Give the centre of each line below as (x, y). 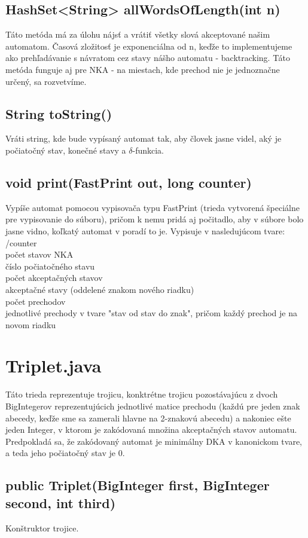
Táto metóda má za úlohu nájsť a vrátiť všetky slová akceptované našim (138, 34)
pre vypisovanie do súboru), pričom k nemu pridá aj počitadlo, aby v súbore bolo (155, 219)
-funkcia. (148, 150)
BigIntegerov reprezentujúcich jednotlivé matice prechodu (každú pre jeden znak (153, 406)
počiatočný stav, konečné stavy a (66, 150)
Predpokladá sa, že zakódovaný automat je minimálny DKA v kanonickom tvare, (154, 441)
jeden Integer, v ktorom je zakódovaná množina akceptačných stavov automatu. (151, 430)
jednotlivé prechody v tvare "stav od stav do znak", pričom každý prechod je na (151, 313)
